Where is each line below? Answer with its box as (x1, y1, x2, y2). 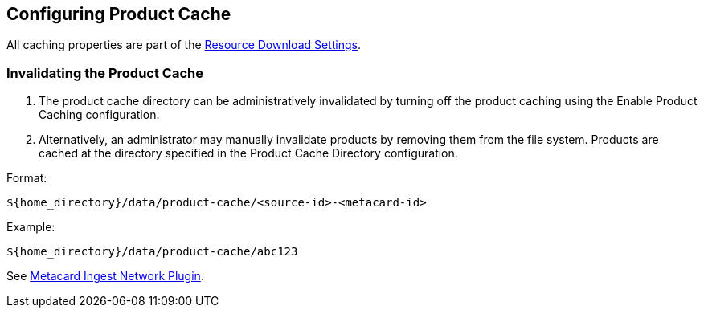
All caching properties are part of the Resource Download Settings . (6, 38, 361, 52)
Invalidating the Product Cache (6, 64, 204, 81)
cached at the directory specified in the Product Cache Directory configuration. (39, 146, 458, 161)
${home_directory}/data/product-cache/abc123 (6, 245, 298, 259)
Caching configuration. (39, 108, 160, 122)
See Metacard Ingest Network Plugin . (6, 269, 204, 283)
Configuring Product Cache (6, 4, 231, 24)
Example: (6, 220, 55, 234)
